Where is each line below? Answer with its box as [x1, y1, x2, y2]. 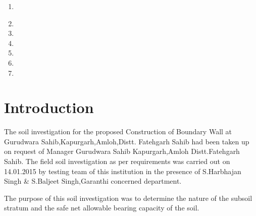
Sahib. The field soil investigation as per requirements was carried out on [4, 156, 230, 167]
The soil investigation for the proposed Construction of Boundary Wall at [4, 126, 232, 137]
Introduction [4, 97, 94, 118]
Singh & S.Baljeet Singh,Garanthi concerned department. [4, 176, 182, 186]
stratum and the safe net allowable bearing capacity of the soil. [4, 202, 199, 213]
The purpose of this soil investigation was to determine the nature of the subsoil [4, 192, 252, 203]
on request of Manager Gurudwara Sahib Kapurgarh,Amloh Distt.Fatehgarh [4, 146, 240, 156]
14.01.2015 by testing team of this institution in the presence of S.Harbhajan [4, 166, 241, 176]
